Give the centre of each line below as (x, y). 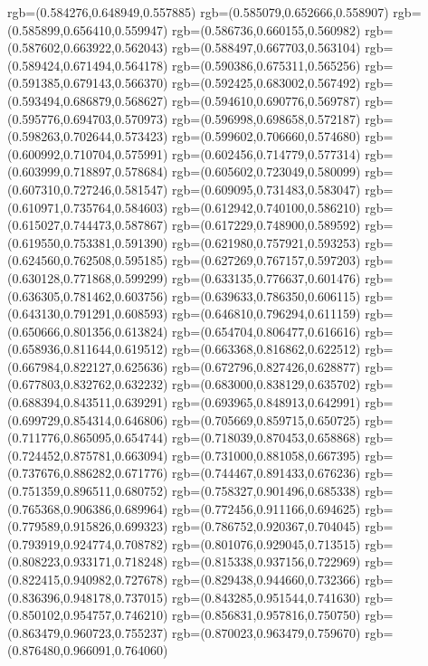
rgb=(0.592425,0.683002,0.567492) (266, 83)
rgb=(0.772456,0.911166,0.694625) (266, 508)
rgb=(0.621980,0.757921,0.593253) (266, 242)
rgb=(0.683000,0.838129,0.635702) (266, 384)
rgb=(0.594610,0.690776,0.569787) (266, 100)
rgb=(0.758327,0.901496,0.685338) (266, 491)
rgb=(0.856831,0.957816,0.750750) (266, 615)
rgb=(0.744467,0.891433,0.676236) (266, 473)
